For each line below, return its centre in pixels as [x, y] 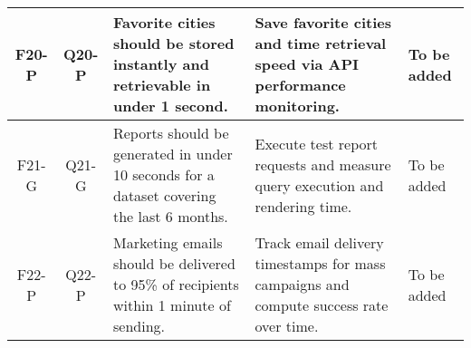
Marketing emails [168, 242]
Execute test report [317, 143]
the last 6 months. [170, 216]
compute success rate [322, 305]
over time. [287, 326]
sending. [139, 326]
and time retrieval [321, 43]
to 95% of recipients [176, 284]
